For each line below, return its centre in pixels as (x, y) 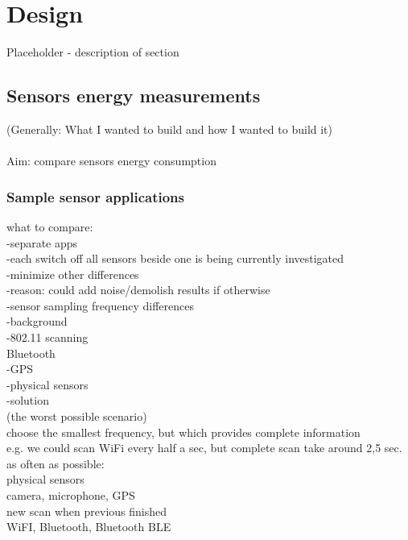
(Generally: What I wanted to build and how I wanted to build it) (170, 129)
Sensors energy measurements (134, 96)
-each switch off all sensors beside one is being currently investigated (175, 258)
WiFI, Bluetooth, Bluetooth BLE (89, 527)
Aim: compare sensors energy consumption (111, 161)
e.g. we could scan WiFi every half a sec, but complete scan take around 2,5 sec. (204, 448)
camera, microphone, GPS (71, 495)
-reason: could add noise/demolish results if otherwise (138, 290)
